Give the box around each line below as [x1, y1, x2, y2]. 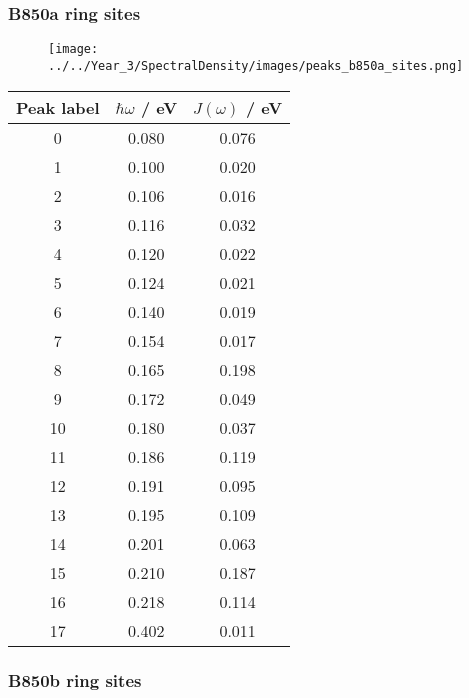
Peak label [16, 95, 100, 119]
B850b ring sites [8, 668, 142, 693]
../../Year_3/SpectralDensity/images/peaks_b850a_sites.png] [48, 58, 464, 73]
